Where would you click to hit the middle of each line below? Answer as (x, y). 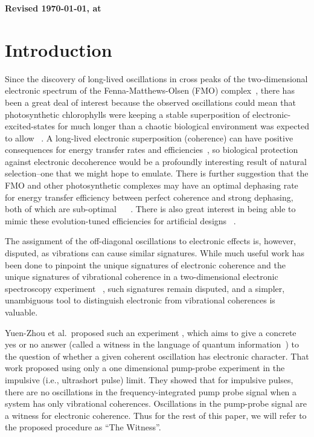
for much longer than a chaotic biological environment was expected (183, 126)
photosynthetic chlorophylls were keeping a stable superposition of (127, 114)
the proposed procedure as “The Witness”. (83, 427)
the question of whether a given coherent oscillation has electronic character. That (157, 356)
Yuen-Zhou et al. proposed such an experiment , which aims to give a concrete (151, 332)
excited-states (30, 126)
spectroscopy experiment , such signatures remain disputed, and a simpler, (145, 288)
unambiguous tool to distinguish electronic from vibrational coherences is (140, 300)
